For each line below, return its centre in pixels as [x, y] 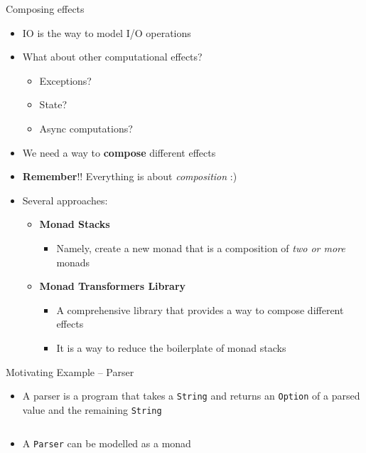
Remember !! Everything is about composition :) [130, 176]
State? [53, 104]
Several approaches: [65, 200]
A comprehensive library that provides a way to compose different [200, 309]
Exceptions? [65, 80]
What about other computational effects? [112, 57]
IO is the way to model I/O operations [107, 32]
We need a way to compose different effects [119, 152]
